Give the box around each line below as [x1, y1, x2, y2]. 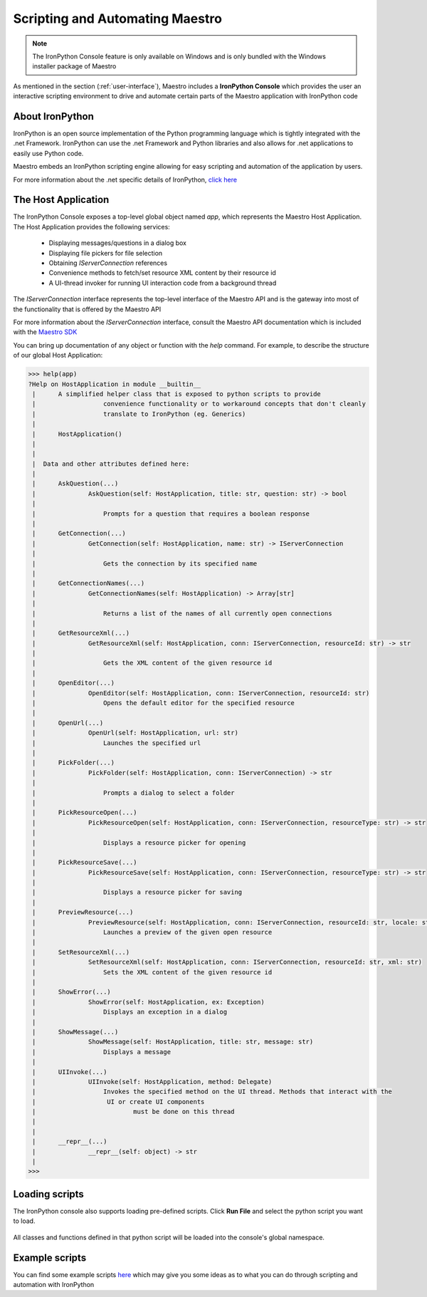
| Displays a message [32, 1048, 171, 1056]
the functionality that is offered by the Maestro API [13, 305, 162, 313]
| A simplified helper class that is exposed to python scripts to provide [32, 390, 322, 398]
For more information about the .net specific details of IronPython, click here [13, 175, 238, 184]
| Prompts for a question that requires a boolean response [32, 509, 310, 518]
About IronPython [13, 110, 94, 123]
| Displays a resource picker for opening [32, 838, 246, 847]
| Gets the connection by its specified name [32, 559, 258, 568]
